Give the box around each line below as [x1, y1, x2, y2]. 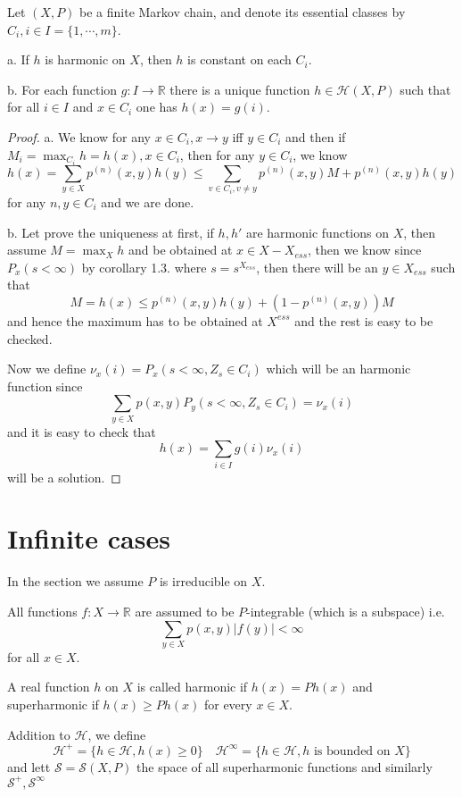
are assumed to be [135, 601, 235, 620]
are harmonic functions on [245, 222, 389, 241]
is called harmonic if [136, 677, 248, 696]
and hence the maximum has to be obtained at [7, 311, 263, 330]
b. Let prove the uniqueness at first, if [7, 222, 214, 241]
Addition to [7, 725, 70, 743]
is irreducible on [159, 572, 248, 591]
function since [7, 376, 83, 395]
